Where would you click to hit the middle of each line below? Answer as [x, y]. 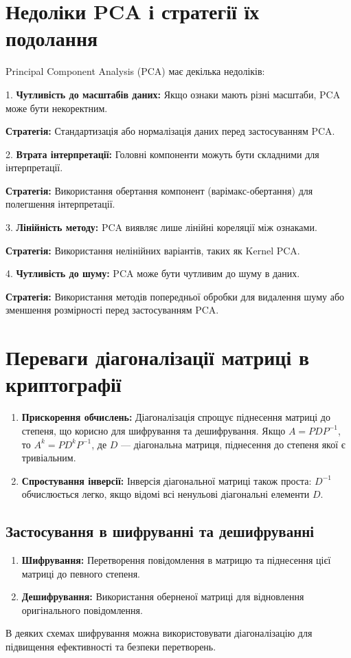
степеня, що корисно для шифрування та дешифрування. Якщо [154, 430]
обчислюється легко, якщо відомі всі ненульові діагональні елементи [166, 494]
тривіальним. [49, 458]
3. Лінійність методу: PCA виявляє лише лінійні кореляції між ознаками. [161, 227]
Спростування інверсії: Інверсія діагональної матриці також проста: [167, 480]
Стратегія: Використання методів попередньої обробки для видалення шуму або [175, 296]
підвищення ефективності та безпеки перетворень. [111, 647]
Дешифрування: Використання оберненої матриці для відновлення [163, 596]
